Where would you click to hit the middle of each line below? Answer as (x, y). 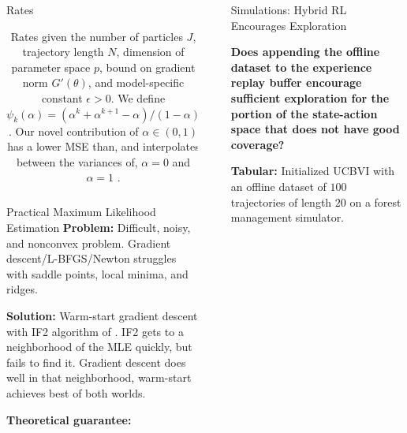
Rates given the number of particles (97, 36)
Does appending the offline (305, 52)
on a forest (375, 202)
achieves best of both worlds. (76, 392)
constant (62, 97)
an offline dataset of (278, 186)
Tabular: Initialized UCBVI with (313, 171)
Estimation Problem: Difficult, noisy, (99, 228)
